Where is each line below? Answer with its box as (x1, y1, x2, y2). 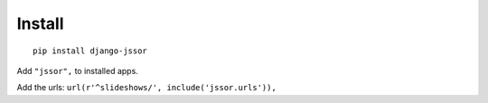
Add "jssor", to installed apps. (16, 65, 139, 76)
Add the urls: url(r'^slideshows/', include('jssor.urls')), (16, 82, 277, 93)
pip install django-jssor (33, 45, 148, 56)
